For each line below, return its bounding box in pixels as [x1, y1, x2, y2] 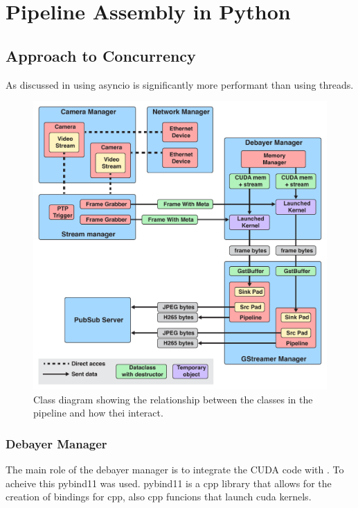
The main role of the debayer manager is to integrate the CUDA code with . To [6, 462, 344, 477]
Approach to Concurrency [6, 44, 196, 66]
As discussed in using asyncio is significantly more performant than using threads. [6, 77, 354, 91]
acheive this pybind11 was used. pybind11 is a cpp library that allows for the [6, 475, 332, 490]
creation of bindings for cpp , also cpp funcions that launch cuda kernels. [6, 489, 312, 504]
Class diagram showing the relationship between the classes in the [33, 392, 313, 406]
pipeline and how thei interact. [33, 405, 163, 420]
